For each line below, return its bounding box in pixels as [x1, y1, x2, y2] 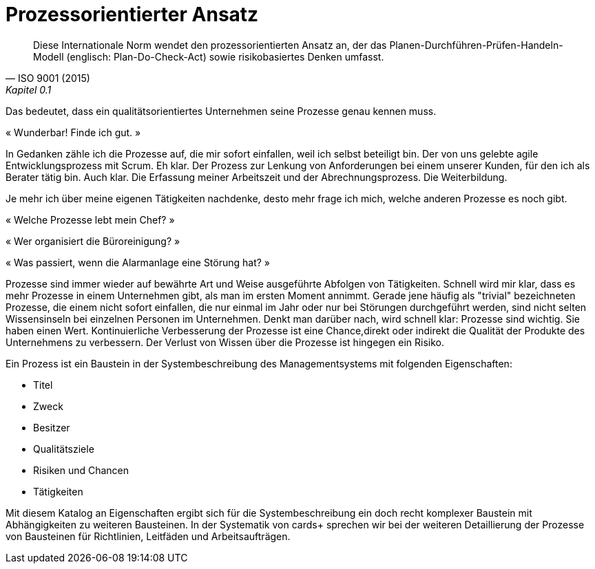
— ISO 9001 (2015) [6, 72, 90, 84]
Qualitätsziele [33, 442, 94, 455]
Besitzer [33, 421, 70, 433]
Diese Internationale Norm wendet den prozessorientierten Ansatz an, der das [33, 39, 387, 51]
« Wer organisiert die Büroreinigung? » [6, 235, 180, 247]
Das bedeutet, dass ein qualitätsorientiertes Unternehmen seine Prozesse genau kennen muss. [6, 105, 437, 117]
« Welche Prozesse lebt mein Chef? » [6, 213, 175, 226]
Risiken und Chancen [33, 464, 129, 476]
